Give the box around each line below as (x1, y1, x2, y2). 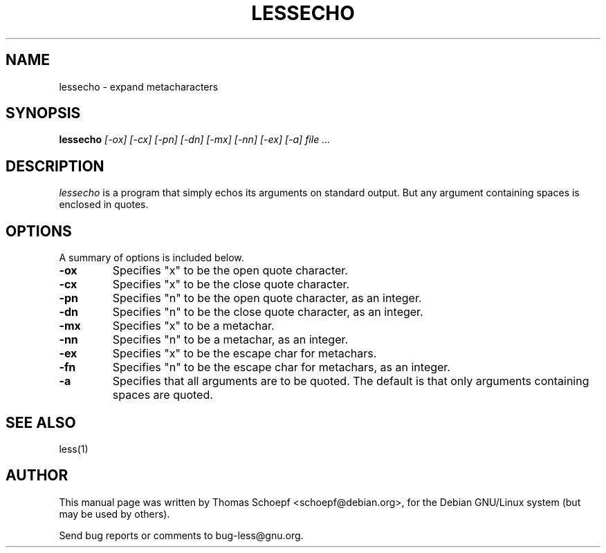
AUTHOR (6, 467, 68, 485)
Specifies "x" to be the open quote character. (112, 263, 348, 278)
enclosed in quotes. (59, 198, 149, 211)
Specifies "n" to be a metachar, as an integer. (112, 332, 349, 347)
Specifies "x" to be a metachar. (112, 319, 275, 333)
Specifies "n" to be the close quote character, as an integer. (112, 305, 423, 319)
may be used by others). (59, 507, 170, 520)
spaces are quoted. (112, 388, 213, 402)
